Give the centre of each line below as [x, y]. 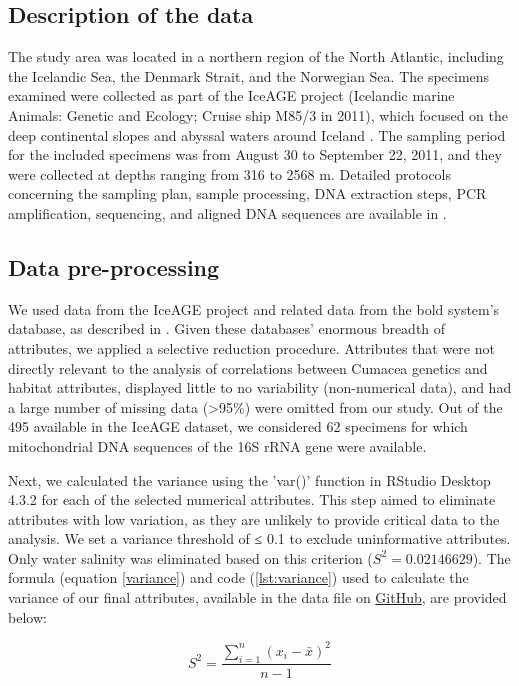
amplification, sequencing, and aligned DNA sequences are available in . [227, 212]
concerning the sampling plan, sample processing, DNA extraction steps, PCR [247, 193]
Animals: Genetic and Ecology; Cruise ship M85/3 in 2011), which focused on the [258, 114]
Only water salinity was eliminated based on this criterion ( [190, 557]
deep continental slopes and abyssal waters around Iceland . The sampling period [257, 134]
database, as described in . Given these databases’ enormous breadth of [227, 328]
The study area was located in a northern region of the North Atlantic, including [256, 56]
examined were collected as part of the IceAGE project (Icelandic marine [231, 95]
